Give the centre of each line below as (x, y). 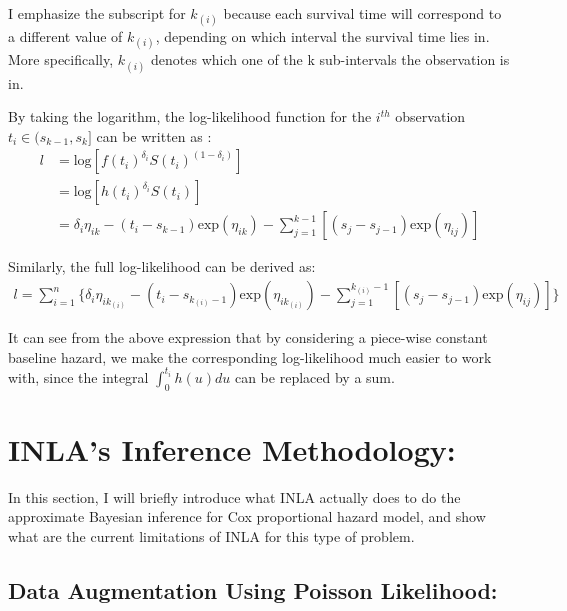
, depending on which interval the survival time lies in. (322, 36)
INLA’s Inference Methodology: (232, 448)
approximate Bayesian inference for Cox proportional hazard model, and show (247, 516)
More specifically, (61, 59)
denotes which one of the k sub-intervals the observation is (330, 59)
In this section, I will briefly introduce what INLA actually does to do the (234, 496)
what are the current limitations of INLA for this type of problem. (211, 535)
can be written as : (154, 135)
